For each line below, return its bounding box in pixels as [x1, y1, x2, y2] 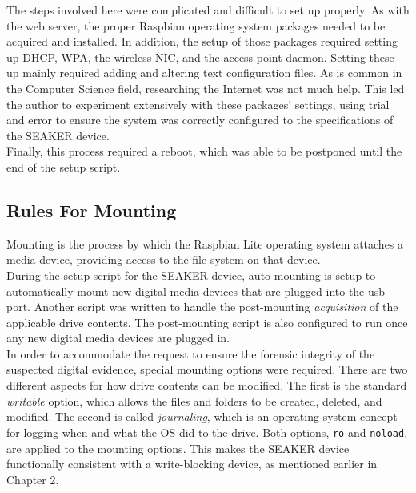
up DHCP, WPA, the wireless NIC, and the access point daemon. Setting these [6, 48, 394, 65]
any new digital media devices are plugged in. [6, 329, 230, 346]
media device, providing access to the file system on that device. [6, 251, 321, 268]
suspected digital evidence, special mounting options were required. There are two [6, 361, 408, 378]
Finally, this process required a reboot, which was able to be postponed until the [6, 143, 402, 160]
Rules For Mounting [6, 197, 177, 222]
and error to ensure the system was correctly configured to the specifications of [6, 111, 394, 128]
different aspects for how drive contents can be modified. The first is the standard [6, 377, 407, 394]
